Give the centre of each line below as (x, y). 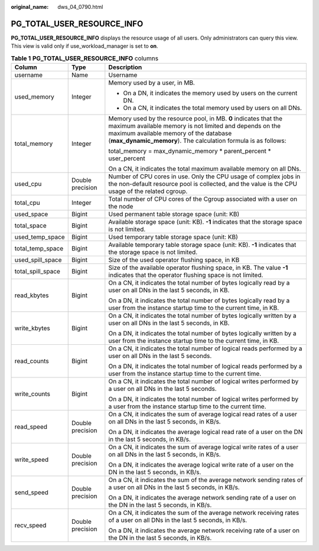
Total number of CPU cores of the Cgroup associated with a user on (203, 199)
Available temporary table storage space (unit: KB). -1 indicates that (202, 245)
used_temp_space (40, 237)
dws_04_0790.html (80, 7)
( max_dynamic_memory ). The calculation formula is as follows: (197, 141)
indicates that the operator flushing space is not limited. (186, 275)
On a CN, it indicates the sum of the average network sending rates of (206, 480)
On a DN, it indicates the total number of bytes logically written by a (202, 334)
